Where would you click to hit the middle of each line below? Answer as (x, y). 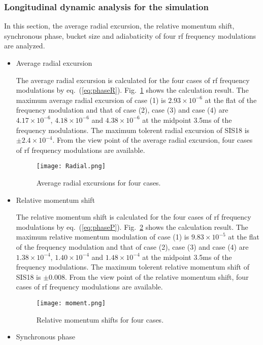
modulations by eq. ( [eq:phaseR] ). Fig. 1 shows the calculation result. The (132, 90)
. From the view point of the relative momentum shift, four (157, 276)
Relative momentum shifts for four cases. (100, 319)
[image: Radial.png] (71, 166)
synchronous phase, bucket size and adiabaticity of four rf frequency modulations (130, 35)
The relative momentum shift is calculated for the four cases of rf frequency (134, 217)
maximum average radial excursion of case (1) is (91, 100)
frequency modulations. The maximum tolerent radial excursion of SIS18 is (133, 130)
